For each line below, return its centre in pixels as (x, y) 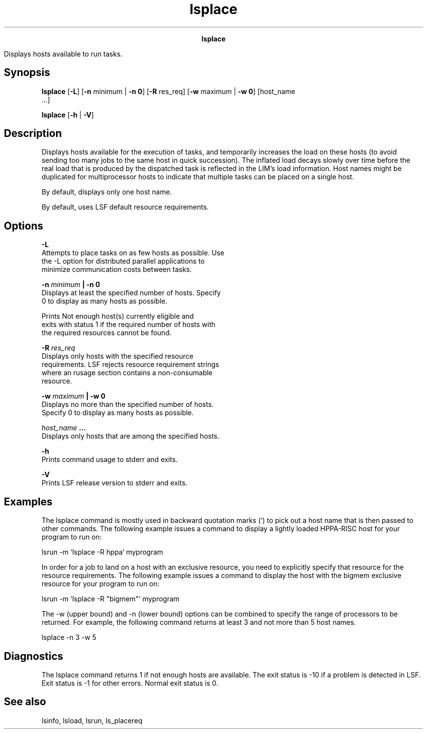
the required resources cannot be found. (107, 333)
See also (25, 702)
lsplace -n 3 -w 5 (69, 637)
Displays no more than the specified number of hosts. (128, 405)
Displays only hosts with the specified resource (117, 356)
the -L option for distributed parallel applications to (123, 261)
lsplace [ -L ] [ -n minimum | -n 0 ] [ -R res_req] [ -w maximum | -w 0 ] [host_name (168, 91)
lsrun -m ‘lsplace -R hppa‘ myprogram (102, 552)
